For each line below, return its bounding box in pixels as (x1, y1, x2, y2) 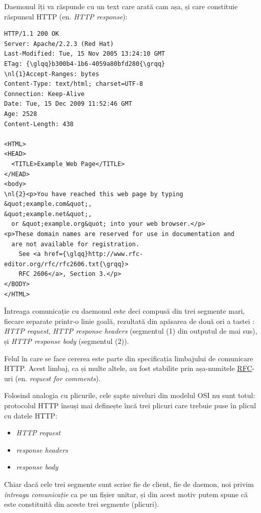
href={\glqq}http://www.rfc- (44, 250, 144, 258)
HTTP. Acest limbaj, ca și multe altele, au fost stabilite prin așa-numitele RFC (4, 363, 252, 374)
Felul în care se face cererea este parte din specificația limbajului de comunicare (4, 353, 253, 363)
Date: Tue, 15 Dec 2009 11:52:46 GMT (4, 100, 132, 108)
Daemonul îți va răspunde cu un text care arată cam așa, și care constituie (4, 1, 238, 11)
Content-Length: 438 (4, 120, 74, 128)
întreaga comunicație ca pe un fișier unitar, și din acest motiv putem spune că (4, 488, 248, 499)
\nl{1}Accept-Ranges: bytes (4, 70, 100, 78)
